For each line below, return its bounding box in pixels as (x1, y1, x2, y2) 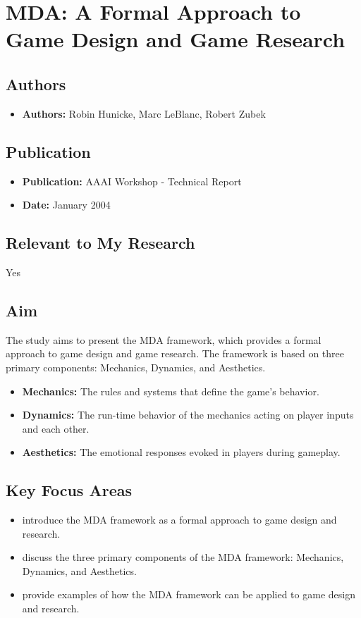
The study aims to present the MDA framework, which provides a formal (6, 332, 322, 347)
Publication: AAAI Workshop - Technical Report (22, 173, 242, 188)
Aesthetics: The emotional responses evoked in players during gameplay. (22, 445, 341, 459)
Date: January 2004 (22, 197, 111, 212)
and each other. (22, 421, 90, 435)
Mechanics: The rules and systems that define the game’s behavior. (22, 383, 319, 398)
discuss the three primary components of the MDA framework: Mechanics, (22, 550, 344, 564)
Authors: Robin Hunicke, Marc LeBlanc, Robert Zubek (22, 106, 266, 120)
